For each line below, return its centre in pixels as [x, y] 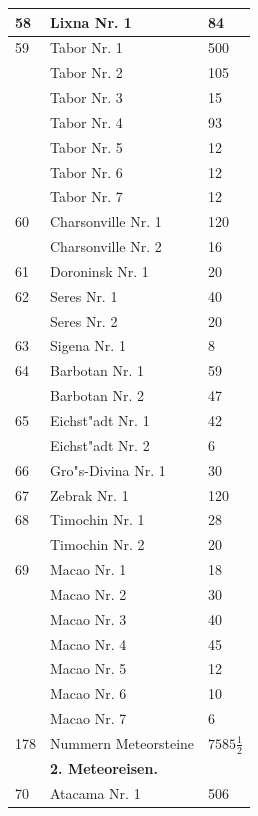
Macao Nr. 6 [88, 693]
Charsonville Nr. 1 [106, 221]
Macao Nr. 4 [88, 643]
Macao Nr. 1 [88, 569]
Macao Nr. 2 [88, 593]
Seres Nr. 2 [84, 320]
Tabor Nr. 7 [86, 196]
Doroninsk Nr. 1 [99, 270]
